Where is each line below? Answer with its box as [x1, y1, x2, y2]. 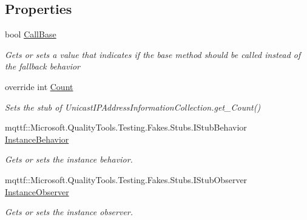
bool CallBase [5, 28, 56, 40]
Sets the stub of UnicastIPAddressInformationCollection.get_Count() [5, 100, 261, 113]
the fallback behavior [5, 60, 80, 73]
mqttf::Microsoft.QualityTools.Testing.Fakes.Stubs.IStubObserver [5, 173, 248, 186]
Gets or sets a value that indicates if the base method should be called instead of [5, 48, 301, 60]
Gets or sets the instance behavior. [5, 153, 133, 166]
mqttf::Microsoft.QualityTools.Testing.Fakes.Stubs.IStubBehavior [5, 121, 247, 134]
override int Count [5, 80, 73, 92]
